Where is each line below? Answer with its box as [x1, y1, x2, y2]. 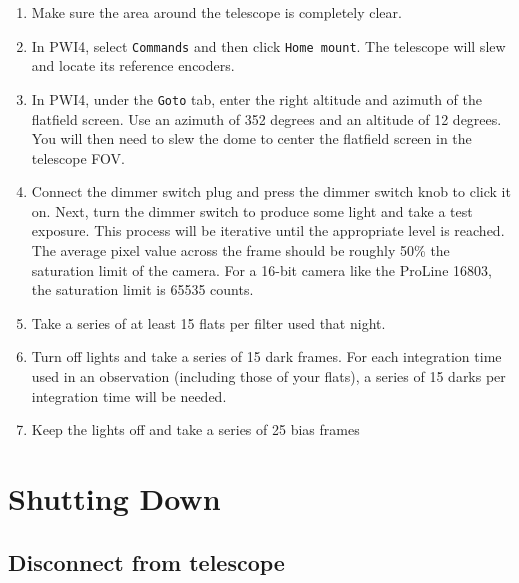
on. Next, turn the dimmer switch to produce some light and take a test [31, 200, 473, 221]
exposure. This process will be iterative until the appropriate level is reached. [31, 220, 505, 241]
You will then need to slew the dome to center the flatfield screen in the [31, 128, 472, 149]
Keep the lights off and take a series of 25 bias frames [31, 419, 360, 440]
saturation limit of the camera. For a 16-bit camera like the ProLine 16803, [31, 259, 492, 280]
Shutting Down [8, 478, 221, 518]
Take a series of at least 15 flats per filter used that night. [31, 312, 386, 333]
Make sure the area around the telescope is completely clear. [31, 2, 402, 22]
